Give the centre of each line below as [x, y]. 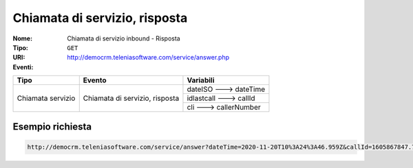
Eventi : [23, 67]
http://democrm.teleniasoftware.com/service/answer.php [148, 58]
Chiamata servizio [46, 98]
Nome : [23, 38]
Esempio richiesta [52, 127]
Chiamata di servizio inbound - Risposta [124, 38]
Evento [95, 80]
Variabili [201, 80]
